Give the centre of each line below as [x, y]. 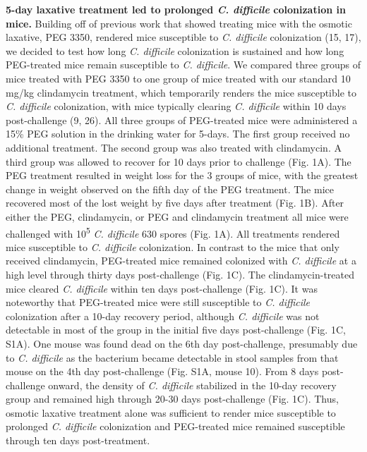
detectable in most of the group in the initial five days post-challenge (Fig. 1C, [176, 330]
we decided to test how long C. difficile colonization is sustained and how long [175, 50]
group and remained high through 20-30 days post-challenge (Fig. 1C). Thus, [172, 399]
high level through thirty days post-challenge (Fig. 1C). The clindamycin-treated [180, 274]
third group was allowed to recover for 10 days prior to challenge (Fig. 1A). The [179, 161]
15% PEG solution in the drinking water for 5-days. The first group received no [178, 134]
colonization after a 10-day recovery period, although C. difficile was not [163, 316]
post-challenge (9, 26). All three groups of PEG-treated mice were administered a [182, 120]
